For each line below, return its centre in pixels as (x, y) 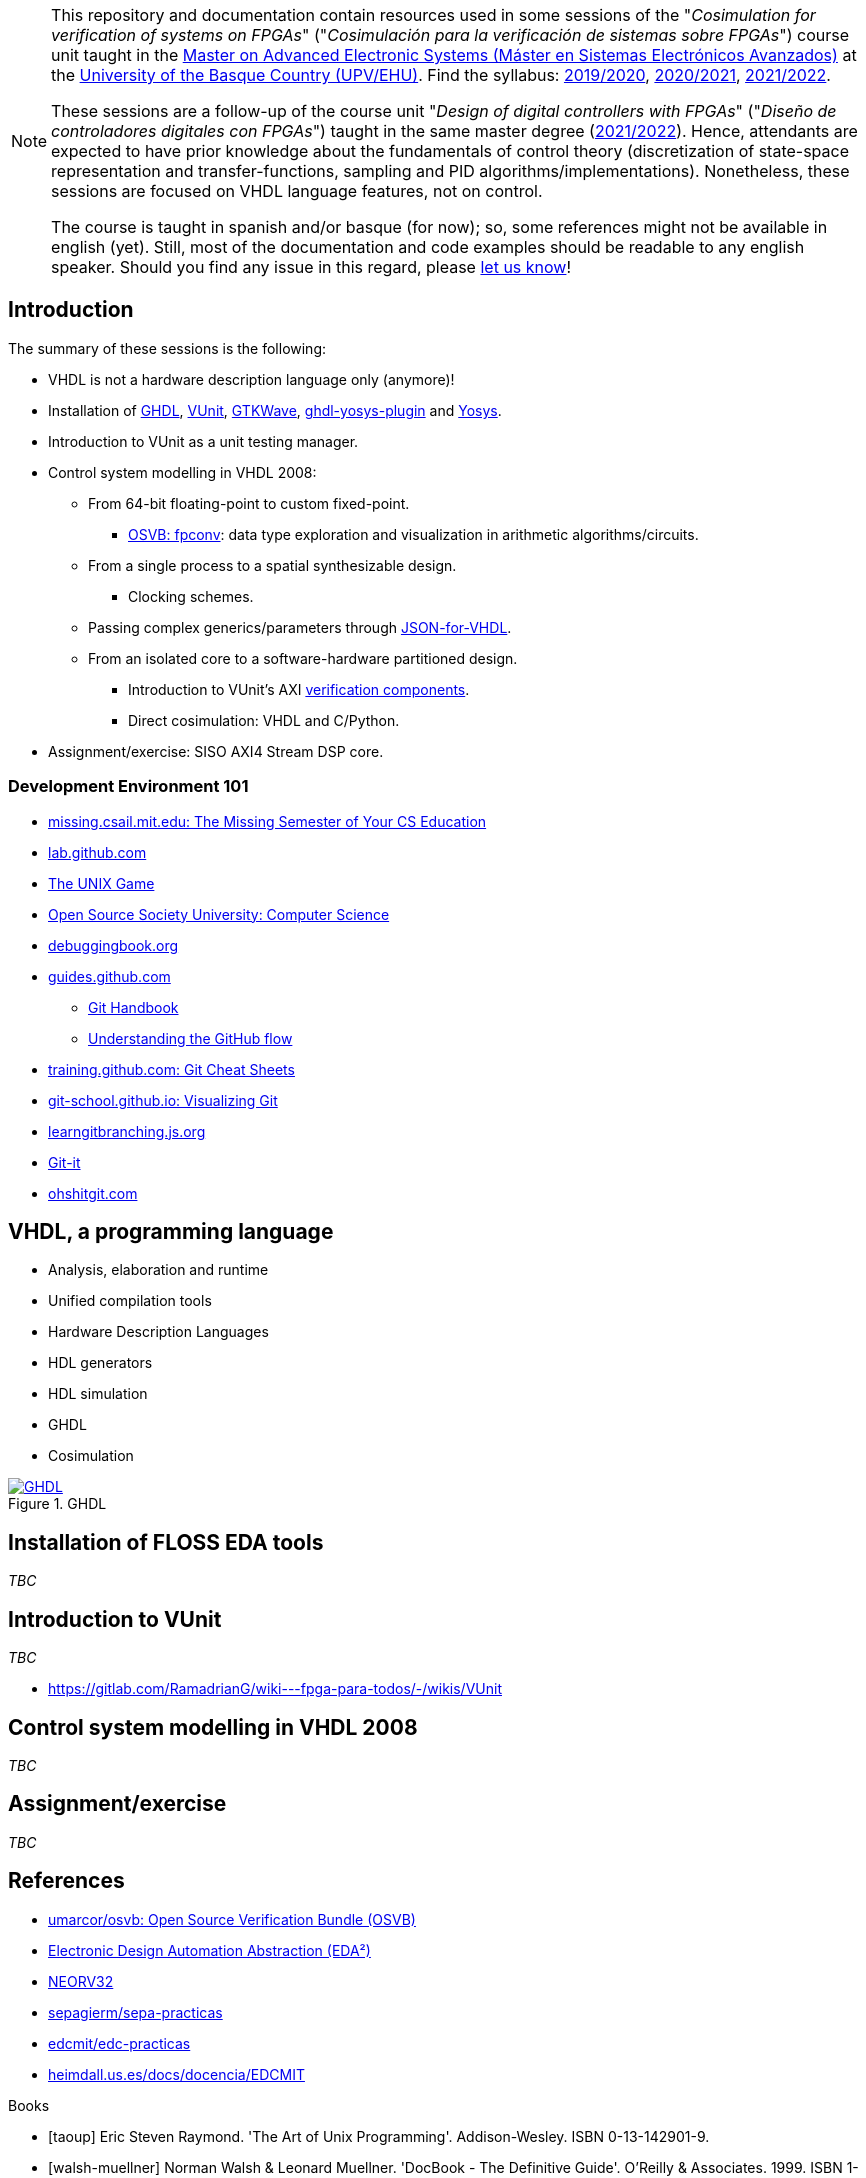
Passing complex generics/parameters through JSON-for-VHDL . (300, 627)
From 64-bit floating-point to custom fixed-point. (249, 503)
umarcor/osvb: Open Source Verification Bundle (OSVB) (232, 1919)
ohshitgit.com (93, 1193)
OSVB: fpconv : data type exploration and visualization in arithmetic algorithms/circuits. (413, 534)
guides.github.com (109, 976)
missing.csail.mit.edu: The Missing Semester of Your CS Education (267, 821)
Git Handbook (133, 1007)
